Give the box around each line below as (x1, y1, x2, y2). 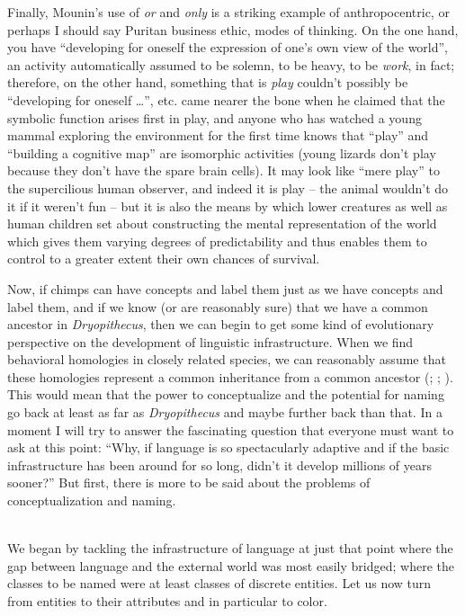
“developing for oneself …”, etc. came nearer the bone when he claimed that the (7, 90, 445, 109)
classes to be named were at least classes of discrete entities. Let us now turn (7, 574, 432, 593)
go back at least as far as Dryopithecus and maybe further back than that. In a (7, 403, 443, 422)
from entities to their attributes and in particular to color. (7, 592, 327, 610)
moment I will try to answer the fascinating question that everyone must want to (7, 420, 454, 439)
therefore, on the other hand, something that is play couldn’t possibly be (7, 73, 408, 92)
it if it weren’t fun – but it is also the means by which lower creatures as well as (7, 196, 448, 215)
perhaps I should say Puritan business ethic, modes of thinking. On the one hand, (7, 20, 459, 39)
